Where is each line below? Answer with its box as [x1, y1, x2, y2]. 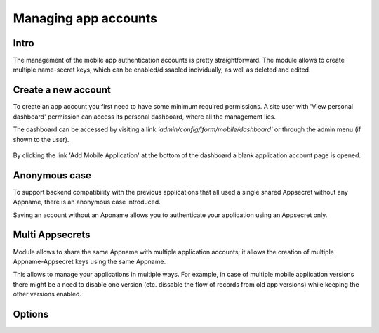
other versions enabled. [13, 290, 82, 299]
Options [13, 308, 49, 320]
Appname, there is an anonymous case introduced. [13, 197, 161, 207]
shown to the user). [13, 135, 69, 143]
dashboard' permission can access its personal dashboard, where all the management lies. [13, 112, 277, 121]
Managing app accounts [13, 11, 158, 26]
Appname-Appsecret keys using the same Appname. [13, 257, 166, 266]
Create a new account [13, 84, 112, 96]
